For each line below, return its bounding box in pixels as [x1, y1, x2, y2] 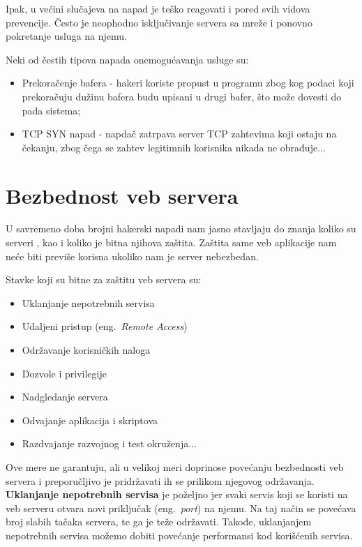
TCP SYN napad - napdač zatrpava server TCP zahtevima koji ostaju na [22, 126, 337, 141]
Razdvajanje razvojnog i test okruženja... [22, 436, 197, 451]
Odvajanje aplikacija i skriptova [22, 412, 158, 427]
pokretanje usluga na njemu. [6, 29, 127, 43]
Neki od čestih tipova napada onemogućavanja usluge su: [6, 52, 249, 66]
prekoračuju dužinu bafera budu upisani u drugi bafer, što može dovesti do [22, 89, 342, 103]
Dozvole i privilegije [22, 366, 107, 380]
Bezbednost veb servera [6, 181, 239, 209]
